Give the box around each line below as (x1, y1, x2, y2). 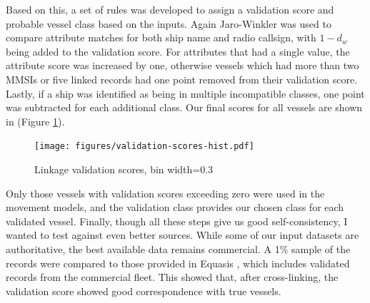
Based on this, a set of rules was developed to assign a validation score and (6, 2, 334, 16)
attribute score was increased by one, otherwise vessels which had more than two (6, 58, 359, 73)
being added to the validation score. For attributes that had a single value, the (6, 43, 350, 58)
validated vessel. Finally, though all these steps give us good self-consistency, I (6, 213, 348, 228)
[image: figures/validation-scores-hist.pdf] (34, 141, 254, 152)
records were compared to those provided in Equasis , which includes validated (6, 255, 350, 270)
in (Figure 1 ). (6, 113, 65, 128)
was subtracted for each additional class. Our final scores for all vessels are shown (6, 100, 363, 115)
